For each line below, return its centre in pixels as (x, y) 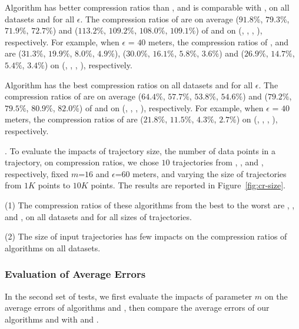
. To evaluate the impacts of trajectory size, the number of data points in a (140, 150)
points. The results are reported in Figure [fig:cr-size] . (188, 185)
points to (54, 185)
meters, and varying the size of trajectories (210, 173)
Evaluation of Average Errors (75, 274)
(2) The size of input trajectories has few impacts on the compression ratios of (146, 236)
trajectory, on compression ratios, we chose (82, 162)
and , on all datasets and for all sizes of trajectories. (98, 216)
